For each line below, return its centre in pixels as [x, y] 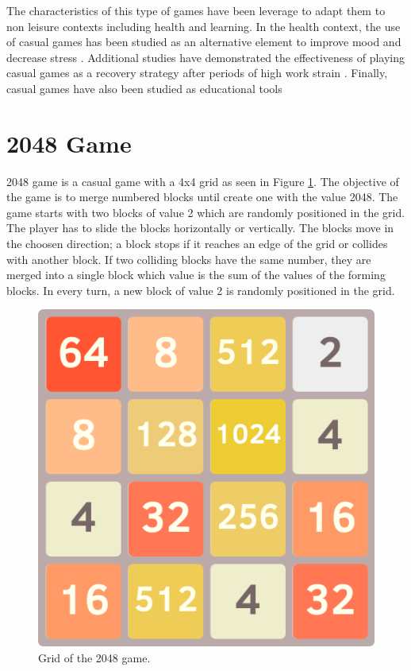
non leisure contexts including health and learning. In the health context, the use [204, 26]
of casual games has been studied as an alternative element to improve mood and [204, 42]
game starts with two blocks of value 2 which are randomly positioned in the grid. [206, 212]
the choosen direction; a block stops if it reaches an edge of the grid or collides [197, 244]
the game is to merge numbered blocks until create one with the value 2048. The [202, 197]
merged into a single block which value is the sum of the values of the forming [196, 275]
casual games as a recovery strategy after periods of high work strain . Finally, [197, 73]
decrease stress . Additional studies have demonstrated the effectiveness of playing [206, 57]
